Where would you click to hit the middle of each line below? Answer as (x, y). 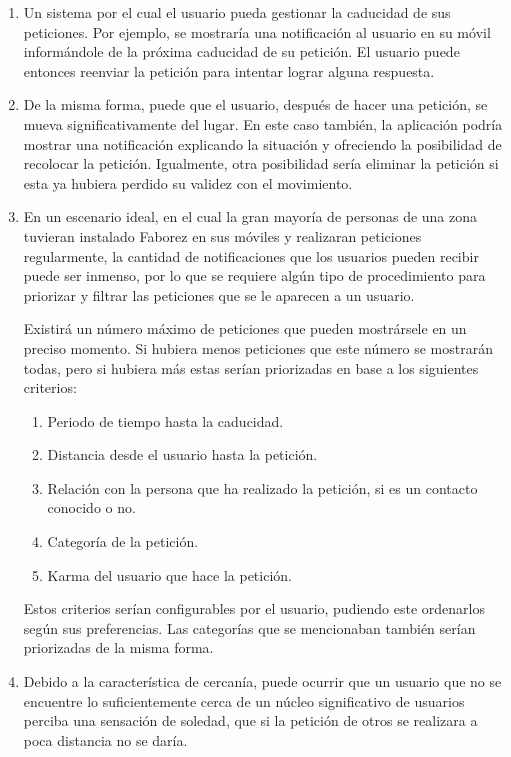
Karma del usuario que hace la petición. (169, 574)
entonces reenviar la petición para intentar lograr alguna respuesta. (229, 70)
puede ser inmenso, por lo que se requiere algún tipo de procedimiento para (254, 275)
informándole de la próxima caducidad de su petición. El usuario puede (241, 51)
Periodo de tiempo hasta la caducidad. (165, 420)
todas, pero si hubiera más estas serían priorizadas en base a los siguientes (251, 367)
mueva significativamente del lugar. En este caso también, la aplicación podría (263, 123)
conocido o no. (91, 507)
